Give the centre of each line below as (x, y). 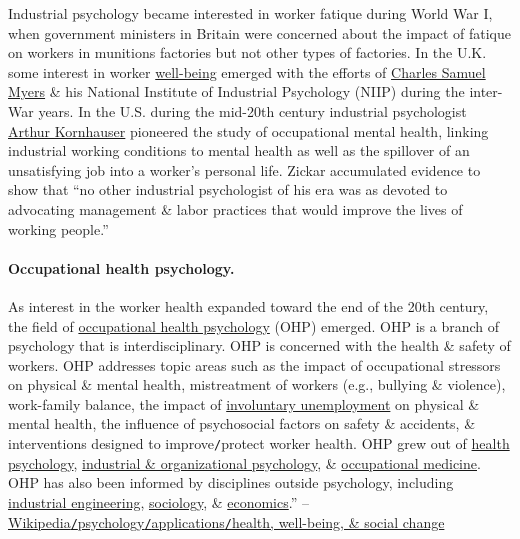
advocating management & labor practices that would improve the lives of (235, 208)
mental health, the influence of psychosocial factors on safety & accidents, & (242, 423)
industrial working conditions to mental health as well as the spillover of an (239, 150)
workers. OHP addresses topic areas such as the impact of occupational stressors (254, 364)
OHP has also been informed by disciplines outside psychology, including (231, 482)
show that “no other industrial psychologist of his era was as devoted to (228, 189)
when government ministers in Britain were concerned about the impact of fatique (259, 32)
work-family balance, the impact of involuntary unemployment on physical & (244, 403)
